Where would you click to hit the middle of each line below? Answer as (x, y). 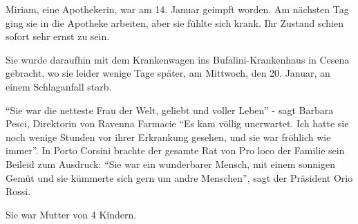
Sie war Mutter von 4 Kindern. (71, 214)
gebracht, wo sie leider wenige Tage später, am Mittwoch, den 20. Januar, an (168, 73)
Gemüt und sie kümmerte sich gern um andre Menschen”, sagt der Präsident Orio (179, 177)
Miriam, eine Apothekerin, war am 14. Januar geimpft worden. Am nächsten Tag (177, 9)
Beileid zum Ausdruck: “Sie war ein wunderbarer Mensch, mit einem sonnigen (170, 164)
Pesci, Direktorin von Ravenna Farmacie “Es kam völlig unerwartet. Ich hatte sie (177, 123)
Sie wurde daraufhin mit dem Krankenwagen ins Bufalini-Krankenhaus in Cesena (178, 59)
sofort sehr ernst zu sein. (58, 36)
